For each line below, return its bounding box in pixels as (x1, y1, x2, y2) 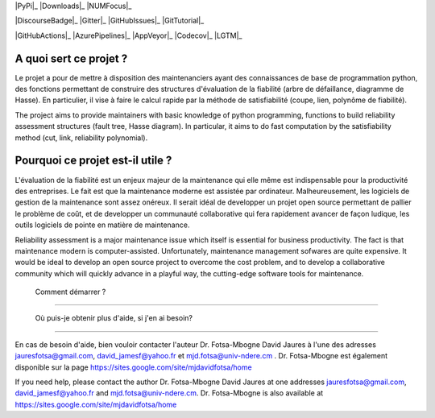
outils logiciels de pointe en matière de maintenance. (14, 220, 190, 230)
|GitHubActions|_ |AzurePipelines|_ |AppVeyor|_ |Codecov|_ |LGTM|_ (14, 31, 242, 40)
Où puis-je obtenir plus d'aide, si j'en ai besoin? (35, 313, 193, 323)
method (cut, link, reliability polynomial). (14, 133, 148, 143)
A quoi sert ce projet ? (14, 52, 128, 65)
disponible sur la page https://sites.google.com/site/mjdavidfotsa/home (14, 362, 253, 372)
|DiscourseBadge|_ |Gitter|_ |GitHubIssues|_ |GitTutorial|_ (14, 16, 205, 26)
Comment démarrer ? (35, 287, 106, 297)
